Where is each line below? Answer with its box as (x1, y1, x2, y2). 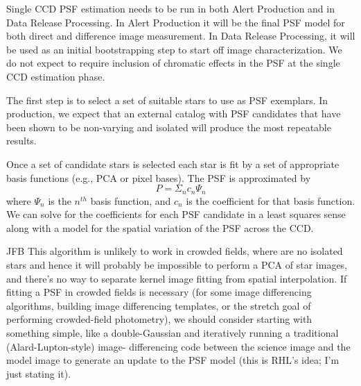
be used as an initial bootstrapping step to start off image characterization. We (6, 42, 342, 56)
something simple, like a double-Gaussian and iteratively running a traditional (6, 325, 339, 339)
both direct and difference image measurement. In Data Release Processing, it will (6, 28, 355, 43)
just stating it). (6, 366, 71, 380)
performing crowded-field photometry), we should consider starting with (6, 312, 312, 326)
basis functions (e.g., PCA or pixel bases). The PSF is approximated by (6, 170, 311, 185)
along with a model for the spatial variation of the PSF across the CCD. (6, 220, 314, 235)
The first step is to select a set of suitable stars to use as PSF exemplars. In (6, 92, 328, 107)
